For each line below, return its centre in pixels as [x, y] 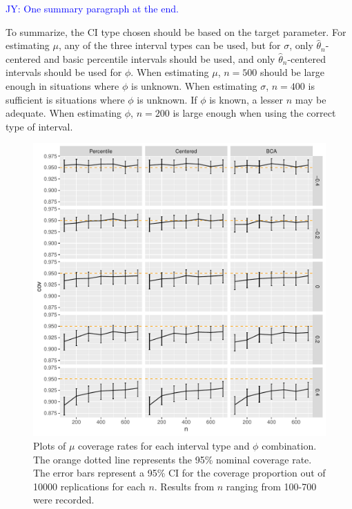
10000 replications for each [89, 486]
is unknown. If [167, 99]
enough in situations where [62, 85]
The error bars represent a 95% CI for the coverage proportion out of [179, 473]
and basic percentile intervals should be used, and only [159, 58]
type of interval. [39, 126]
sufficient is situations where [65, 99]
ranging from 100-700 [271, 486]
